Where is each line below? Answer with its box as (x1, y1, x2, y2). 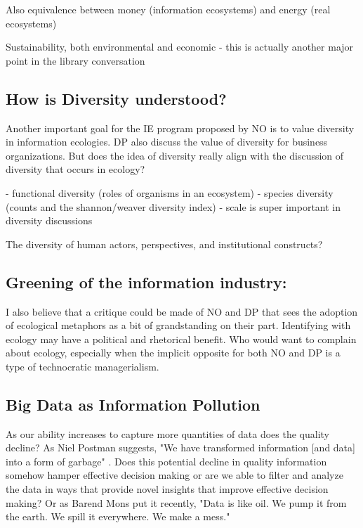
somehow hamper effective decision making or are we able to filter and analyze (6, 468, 343, 482)
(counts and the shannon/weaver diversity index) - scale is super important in (6, 199, 341, 214)
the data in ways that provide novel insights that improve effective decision (6, 482, 329, 496)
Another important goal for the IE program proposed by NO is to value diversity (6, 120, 355, 135)
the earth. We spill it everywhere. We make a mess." (6, 509, 230, 524)
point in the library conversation (6, 53, 145, 67)
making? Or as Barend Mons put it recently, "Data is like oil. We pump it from (6, 495, 347, 510)
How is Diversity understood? (6, 87, 227, 109)
